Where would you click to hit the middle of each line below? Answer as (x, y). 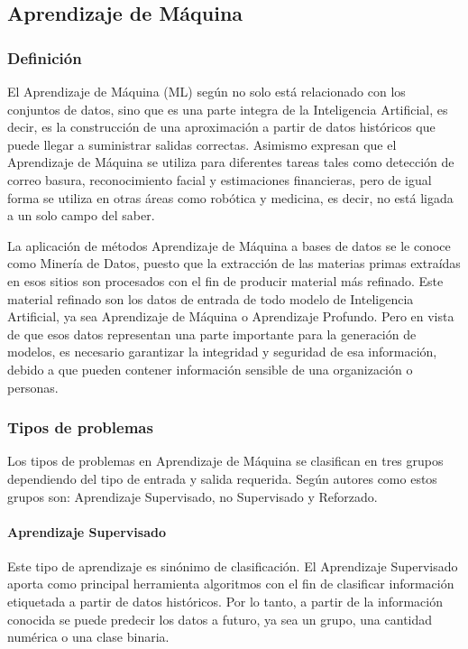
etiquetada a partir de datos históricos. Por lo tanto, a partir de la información (225, 602)
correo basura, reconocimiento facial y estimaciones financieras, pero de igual (220, 179)
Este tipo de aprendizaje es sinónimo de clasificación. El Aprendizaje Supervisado (233, 566)
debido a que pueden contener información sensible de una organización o (210, 369)
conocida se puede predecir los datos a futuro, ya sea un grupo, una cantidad (220, 619)
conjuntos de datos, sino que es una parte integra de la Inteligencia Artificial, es (228, 109)
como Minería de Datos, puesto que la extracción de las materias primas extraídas (234, 263)
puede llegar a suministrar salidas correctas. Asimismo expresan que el (202, 144)
